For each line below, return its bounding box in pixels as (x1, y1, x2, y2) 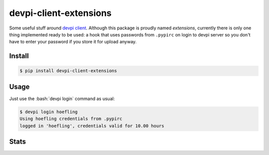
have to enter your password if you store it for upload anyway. (9, 39, 137, 45)
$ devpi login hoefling (19, 109, 78, 115)
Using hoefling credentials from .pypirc (19, 116, 123, 122)
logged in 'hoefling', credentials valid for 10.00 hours (19, 123, 164, 129)
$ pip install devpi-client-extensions (19, 68, 117, 74)
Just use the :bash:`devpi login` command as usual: (9, 95, 115, 102)
